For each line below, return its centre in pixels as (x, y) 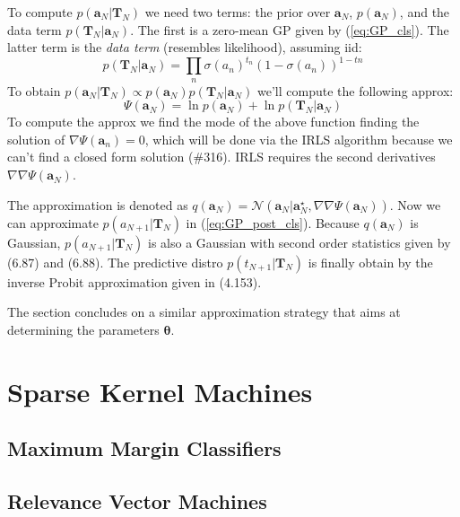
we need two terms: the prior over (238, 12)
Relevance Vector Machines (137, 500)
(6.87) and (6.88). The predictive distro (115, 262)
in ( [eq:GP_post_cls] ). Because (273, 222)
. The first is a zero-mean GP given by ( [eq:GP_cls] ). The (290, 29)
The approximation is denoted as (98, 204)
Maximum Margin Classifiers (144, 448)
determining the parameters (83, 329)
